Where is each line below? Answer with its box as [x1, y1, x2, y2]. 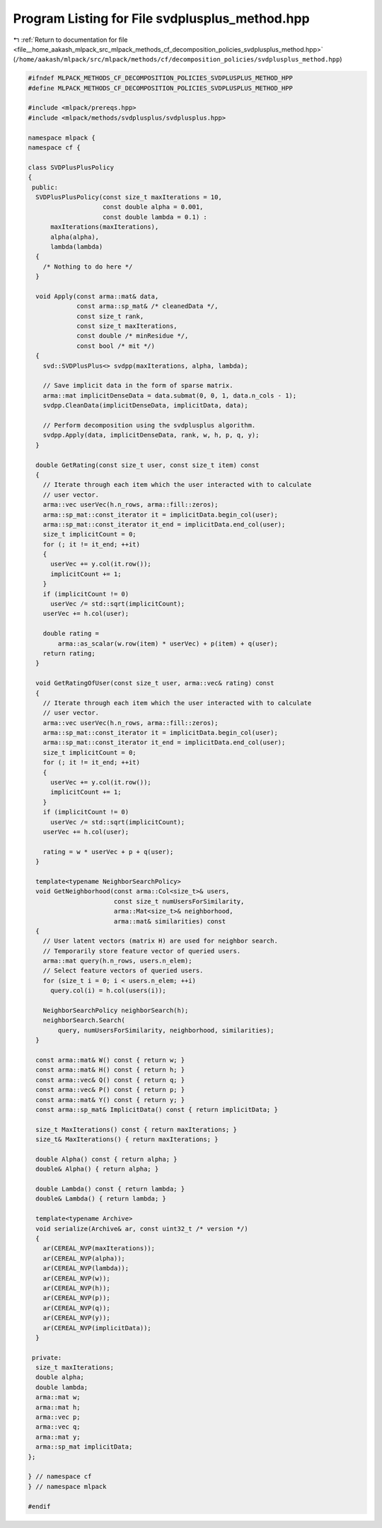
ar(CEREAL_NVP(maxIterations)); [42, 1245, 156, 1252]
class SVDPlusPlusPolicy [28, 163, 115, 172]
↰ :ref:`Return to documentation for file [13, 35, 128, 44]
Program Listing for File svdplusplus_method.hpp [13, 11, 311, 26]
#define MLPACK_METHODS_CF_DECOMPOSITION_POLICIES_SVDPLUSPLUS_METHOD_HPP [28, 84, 294, 92]
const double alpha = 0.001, [103, 203, 204, 211]
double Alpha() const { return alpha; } [35, 1155, 178, 1163]
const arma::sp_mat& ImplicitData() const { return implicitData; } [35, 1106, 279, 1113]
